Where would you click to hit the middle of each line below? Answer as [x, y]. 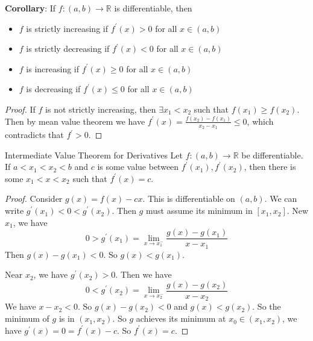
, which [260, 121]
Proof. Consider [34, 199]
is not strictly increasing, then [101, 109]
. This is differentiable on [189, 199]
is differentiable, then [153, 8]
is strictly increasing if [67, 28]
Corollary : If [30, 8]
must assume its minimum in [199, 211]
